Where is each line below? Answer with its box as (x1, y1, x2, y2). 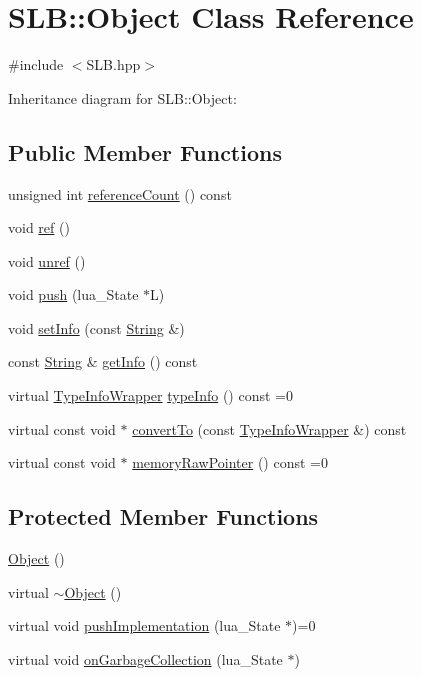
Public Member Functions (8, 136, 282, 167)
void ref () (8, 217, 70, 238)
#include (8, 54, 64, 75)
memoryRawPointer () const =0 (132, 452, 328, 473)
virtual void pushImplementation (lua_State (8, 615, 281, 636)
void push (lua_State (8, 284, 139, 305)
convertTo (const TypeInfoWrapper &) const (132, 418, 407, 439)
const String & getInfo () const (8, 351, 198, 372)
